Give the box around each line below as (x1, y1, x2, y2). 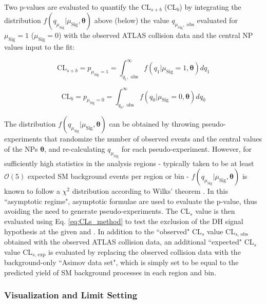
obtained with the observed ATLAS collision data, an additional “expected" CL (4, 236, 254, 247)
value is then (195, 206, 235, 216)
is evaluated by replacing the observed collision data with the (48, 246, 241, 257)
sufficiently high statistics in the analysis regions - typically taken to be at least (4, 157, 254, 168)
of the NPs (4, 143, 38, 154)
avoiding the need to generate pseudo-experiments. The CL (4, 206, 191, 216)
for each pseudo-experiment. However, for (121, 143, 252, 154)
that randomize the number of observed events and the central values (44, 133, 262, 144)
